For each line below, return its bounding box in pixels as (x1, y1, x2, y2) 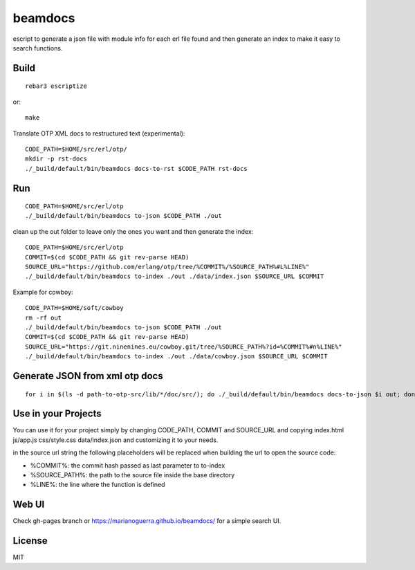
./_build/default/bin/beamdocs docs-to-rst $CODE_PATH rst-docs (25, 165, 248, 172)
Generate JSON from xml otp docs (12, 370, 163, 382)
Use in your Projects (12, 408, 102, 420)
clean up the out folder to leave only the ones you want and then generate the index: (12, 227, 254, 235)
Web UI (12, 499, 45, 511)
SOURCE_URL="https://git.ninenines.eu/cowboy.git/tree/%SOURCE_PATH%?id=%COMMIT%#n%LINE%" (25, 342, 342, 351)
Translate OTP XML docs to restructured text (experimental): (12, 129, 185, 138)
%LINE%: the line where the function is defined (30, 481, 165, 489)
